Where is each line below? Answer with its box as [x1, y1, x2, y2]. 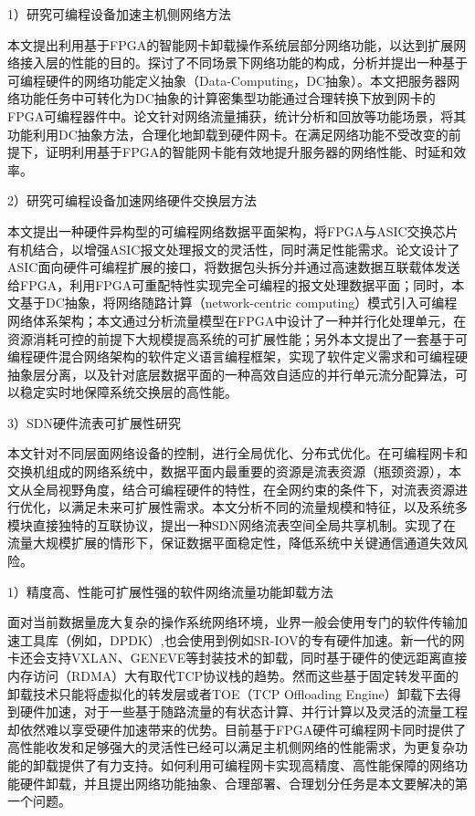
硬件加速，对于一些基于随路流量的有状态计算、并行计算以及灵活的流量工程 [19, 702, 468, 721]
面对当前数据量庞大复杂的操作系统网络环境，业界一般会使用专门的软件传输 [7, 612, 455, 632]
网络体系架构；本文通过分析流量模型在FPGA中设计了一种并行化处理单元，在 [7, 310, 467, 330]
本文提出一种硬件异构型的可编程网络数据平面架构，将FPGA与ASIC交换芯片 [7, 221, 459, 240]
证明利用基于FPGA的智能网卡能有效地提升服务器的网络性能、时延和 [45, 142, 454, 162]
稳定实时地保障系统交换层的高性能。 [19, 382, 237, 402]
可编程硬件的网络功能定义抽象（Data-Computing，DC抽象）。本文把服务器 [7, 70, 448, 89]
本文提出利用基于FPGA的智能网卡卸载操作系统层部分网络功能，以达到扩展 [7, 35, 454, 54]
